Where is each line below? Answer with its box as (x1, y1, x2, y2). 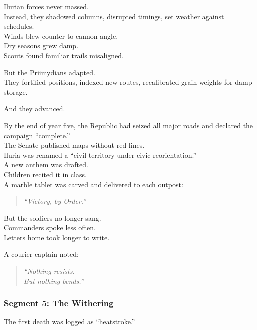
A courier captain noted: (4, 249, 79, 259)
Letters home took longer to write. (4, 232, 110, 242)
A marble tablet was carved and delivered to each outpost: (4, 179, 183, 189)
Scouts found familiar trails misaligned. (4, 50, 124, 60)
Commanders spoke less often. (4, 222, 96, 233)
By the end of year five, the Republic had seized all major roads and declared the (4, 120, 253, 130)
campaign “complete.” (4, 130, 70, 140)
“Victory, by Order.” (23, 196, 86, 206)
